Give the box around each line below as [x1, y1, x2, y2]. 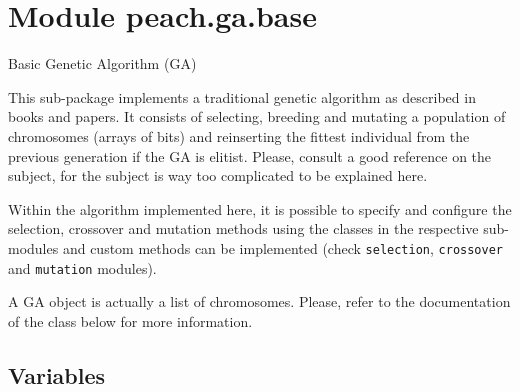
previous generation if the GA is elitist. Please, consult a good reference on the [8, 145, 492, 166]
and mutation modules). [8, 257, 157, 278]
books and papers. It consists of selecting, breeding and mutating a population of [8, 106, 506, 127]
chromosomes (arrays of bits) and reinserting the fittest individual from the [8, 125, 470, 146]
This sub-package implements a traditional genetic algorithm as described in [8, 86, 476, 107]
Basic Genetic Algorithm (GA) [8, 53, 197, 74]
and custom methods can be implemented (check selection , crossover [62, 237, 504, 258]
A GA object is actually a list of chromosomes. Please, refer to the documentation [8, 291, 511, 312]
